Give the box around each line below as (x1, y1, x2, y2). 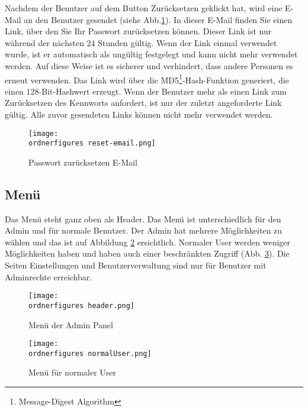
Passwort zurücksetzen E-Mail (28, 156, 137, 168)
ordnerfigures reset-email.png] (28, 139, 156, 148)
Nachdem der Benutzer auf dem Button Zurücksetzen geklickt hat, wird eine (5, 2, 283, 14)
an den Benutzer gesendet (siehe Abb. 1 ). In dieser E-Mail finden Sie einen (24, 13, 293, 25)
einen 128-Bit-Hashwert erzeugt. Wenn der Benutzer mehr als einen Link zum (5, 85, 287, 97)
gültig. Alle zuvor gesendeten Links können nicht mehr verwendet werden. (5, 108, 273, 120)
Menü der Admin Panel (28, 318, 113, 331)
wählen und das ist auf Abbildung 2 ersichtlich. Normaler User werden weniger (5, 235, 291, 248)
